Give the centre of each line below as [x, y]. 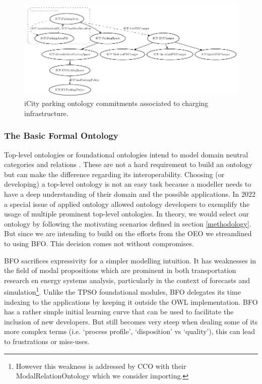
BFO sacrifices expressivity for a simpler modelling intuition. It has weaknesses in [130, 260]
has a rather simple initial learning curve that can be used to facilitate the [119, 312]
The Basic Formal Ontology [61, 135]
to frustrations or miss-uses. [47, 341]
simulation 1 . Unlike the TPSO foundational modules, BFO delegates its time [122, 291]
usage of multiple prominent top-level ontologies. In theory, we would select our [127, 214]
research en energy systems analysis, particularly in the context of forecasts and [127, 280]
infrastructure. [46, 113]
